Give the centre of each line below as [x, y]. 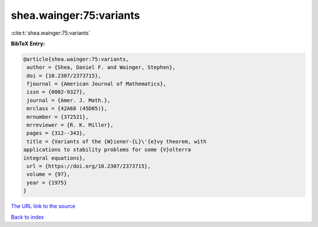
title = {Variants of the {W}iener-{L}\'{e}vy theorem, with [117, 141]
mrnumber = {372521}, [58, 117]
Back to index [27, 217]
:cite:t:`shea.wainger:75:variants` [51, 33]
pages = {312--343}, [56, 133]
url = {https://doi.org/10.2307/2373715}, [89, 166]
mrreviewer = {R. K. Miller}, [70, 125]
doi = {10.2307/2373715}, [64, 76]
